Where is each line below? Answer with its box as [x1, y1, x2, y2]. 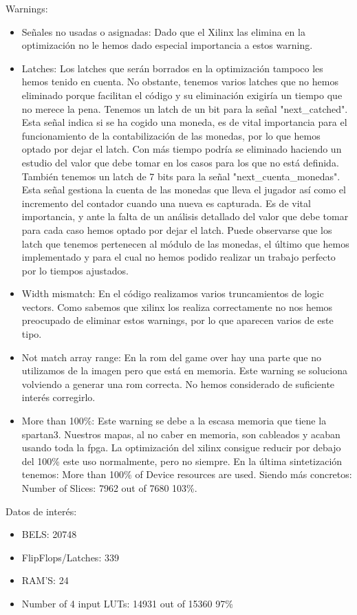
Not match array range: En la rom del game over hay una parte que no [21, 349, 321, 364]
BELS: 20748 [21, 527, 77, 541]
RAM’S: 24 [21, 573, 69, 587]
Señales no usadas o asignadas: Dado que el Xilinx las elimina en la [21, 24, 305, 39]
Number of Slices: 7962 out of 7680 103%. [21, 481, 197, 495]
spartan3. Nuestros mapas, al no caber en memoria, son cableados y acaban [21, 427, 340, 441]
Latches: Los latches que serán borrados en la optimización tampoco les [21, 61, 323, 75]
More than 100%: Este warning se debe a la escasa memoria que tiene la [21, 413, 327, 428]
